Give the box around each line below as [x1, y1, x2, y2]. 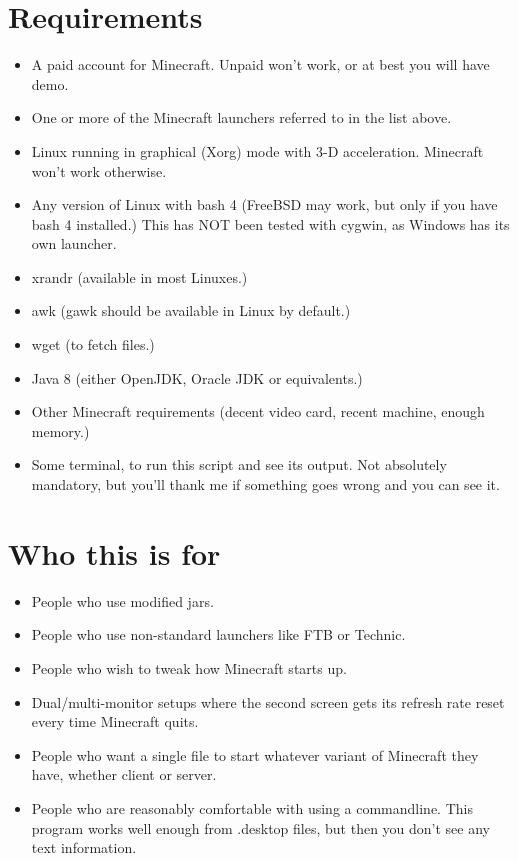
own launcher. [31, 233, 117, 254]
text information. [31, 837, 137, 858]
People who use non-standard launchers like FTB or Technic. [31, 624, 406, 645]
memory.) [31, 420, 90, 441]
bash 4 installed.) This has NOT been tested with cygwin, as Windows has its [31, 213, 510, 234]
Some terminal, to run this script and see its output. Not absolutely [31, 454, 447, 475]
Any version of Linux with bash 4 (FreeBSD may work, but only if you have [31, 194, 498, 215]
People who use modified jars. [31, 590, 214, 611]
